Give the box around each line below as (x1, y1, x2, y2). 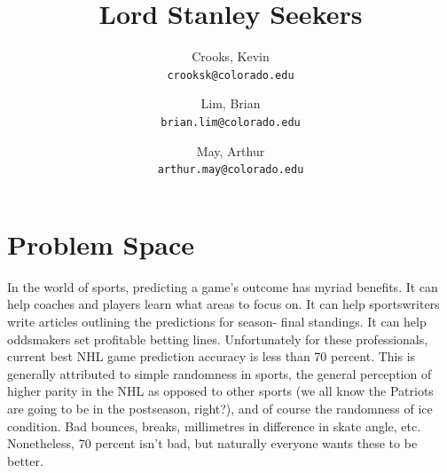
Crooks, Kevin (192, 47, 270, 66)
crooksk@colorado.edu (167, 68, 294, 82)
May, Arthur (196, 141, 265, 160)
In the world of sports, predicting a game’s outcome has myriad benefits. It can (7, 277, 438, 296)
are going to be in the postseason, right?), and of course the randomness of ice (7, 398, 433, 417)
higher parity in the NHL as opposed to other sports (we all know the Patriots (7, 382, 434, 400)
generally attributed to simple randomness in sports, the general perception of (7, 364, 432, 382)
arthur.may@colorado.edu (157, 163, 304, 177)
